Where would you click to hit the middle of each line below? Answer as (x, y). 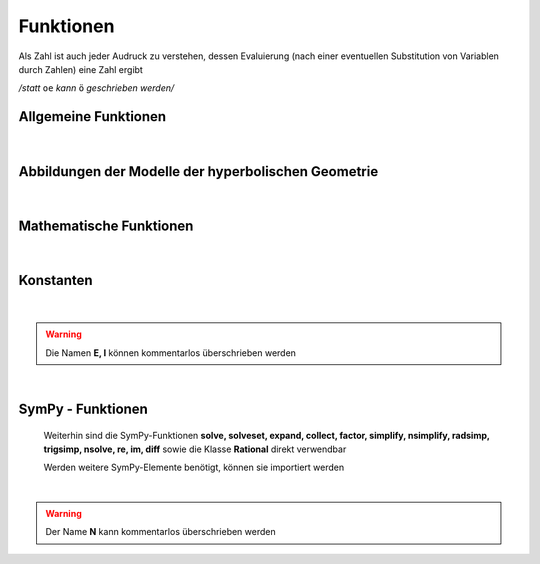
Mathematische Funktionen (106, 225)
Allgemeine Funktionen (92, 116)
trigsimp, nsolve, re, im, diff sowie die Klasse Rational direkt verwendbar (195, 449)
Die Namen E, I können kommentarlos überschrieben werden (171, 352)
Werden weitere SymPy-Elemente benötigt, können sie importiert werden (194, 467)
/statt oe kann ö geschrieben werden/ (96, 88)
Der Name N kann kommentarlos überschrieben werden (160, 532)
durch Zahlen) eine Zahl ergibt (81, 69)
